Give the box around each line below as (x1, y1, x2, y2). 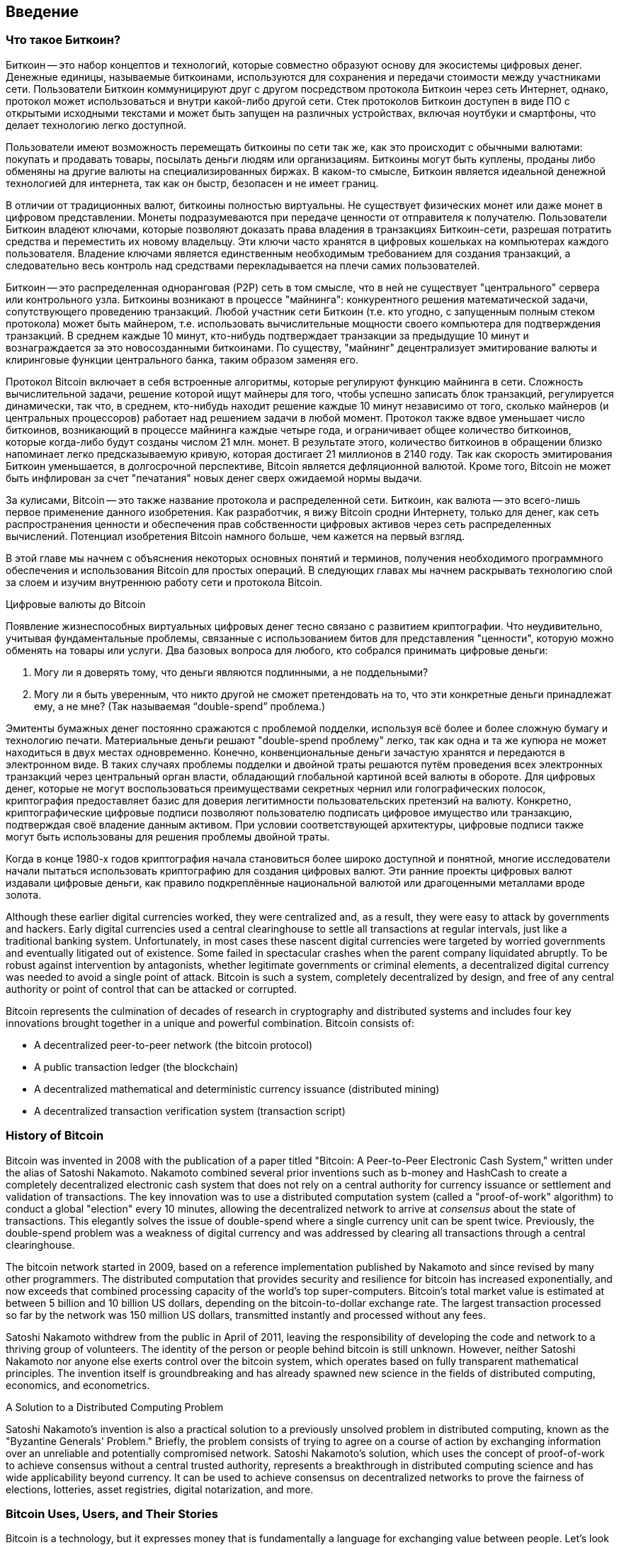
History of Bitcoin (6, 1128, 104, 1143)
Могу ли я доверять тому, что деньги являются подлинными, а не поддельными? (34, 665, 428, 678)
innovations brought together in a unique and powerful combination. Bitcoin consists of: (6, 1016, 415, 1029)
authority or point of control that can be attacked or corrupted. (6, 982, 297, 995)
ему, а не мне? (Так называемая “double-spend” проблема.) (34, 700, 326, 712)
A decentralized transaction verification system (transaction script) (34, 1104, 346, 1117)
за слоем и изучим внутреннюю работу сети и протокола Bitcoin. (6, 575, 323, 588)
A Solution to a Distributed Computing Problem (6, 1400, 224, 1413)
